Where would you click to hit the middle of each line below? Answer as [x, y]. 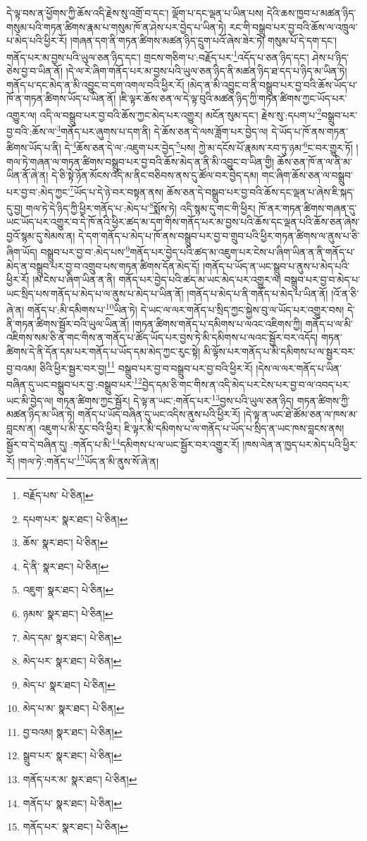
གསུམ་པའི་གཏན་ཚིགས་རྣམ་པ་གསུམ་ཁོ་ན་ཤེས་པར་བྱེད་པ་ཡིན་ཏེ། [116, 26]
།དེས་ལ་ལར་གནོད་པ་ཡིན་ [299, 368]
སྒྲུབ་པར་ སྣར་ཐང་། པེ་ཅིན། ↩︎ [72, 755]
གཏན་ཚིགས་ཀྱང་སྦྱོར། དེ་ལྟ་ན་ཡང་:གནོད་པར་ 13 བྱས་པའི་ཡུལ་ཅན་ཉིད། [175, 399]
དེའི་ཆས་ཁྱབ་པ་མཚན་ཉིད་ [311, 13]
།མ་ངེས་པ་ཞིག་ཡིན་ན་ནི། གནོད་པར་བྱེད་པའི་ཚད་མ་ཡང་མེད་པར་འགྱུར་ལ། [157, 280]
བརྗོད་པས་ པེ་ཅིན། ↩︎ [58, 495]
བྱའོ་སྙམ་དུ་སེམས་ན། [41, 235]
